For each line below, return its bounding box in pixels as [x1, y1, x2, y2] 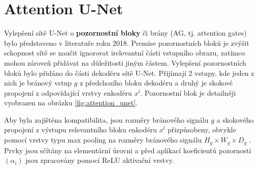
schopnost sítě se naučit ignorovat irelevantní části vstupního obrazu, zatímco [4, 47, 245, 58]
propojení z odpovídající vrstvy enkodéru [4, 87, 132, 98]
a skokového [216, 114, 254, 125]
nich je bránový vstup [4, 77, 72, 88]
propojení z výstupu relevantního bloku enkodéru [4, 124, 157, 135]
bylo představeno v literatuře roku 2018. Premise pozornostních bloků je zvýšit [4, 37, 249, 48]
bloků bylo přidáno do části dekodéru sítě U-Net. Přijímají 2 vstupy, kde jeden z [4, 67, 254, 78]
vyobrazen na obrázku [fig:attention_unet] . [4, 97, 138, 108]
